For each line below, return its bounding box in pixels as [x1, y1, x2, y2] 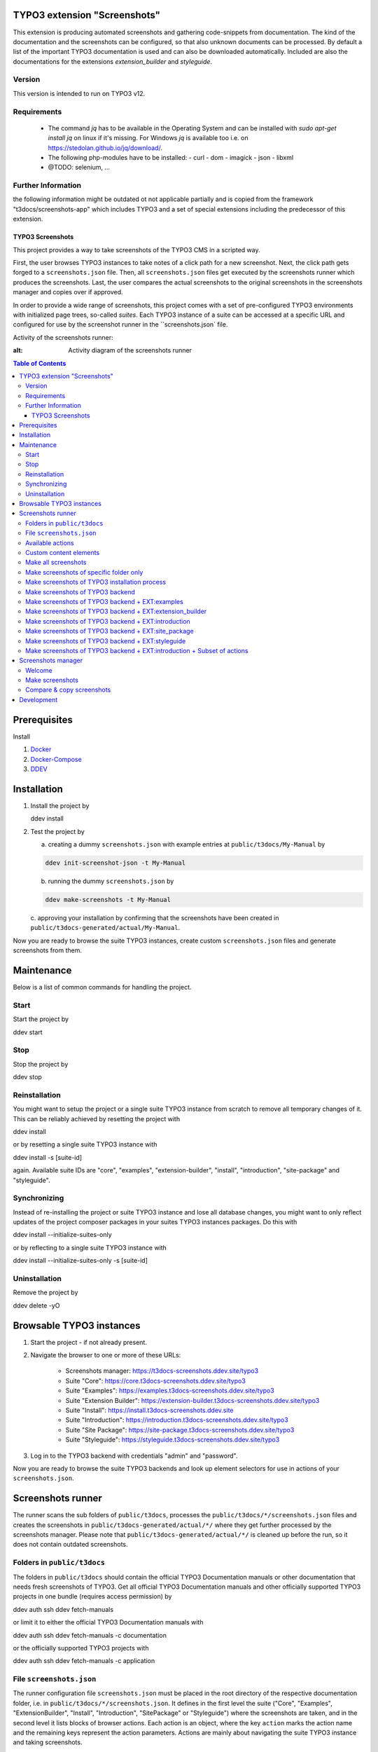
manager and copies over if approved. [13, 288, 123, 296]
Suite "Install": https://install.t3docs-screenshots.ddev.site [65, 1406, 234, 1415]
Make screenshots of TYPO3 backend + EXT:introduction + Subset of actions [25, 646, 248, 655]
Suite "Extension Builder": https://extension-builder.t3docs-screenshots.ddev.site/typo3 [65, 1396, 320, 1404]
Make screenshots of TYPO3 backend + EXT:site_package [25, 627, 194, 636]
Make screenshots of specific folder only [25, 568, 143, 576]
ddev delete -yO [13, 1301, 60, 1310]
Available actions [25, 538, 74, 547]
